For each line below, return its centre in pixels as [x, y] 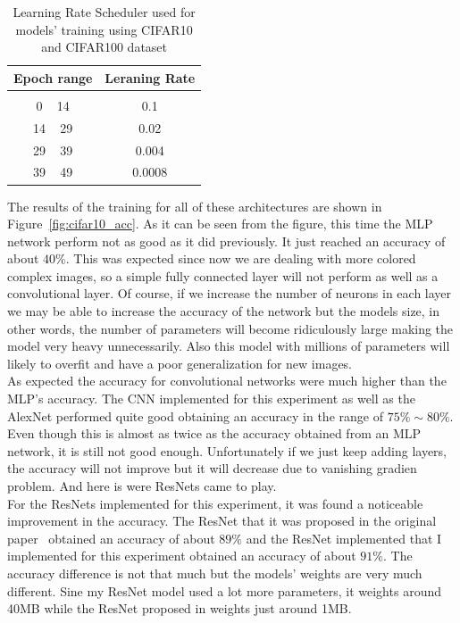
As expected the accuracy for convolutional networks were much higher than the [227, 381]
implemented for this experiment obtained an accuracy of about [182, 556]
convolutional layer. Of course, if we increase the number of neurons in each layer [230, 293]
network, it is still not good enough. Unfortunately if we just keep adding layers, [227, 450]
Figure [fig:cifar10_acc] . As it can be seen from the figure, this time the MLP [220, 224]
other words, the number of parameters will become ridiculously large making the [230, 328]
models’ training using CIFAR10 [104, 29]
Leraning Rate [150, 77]
